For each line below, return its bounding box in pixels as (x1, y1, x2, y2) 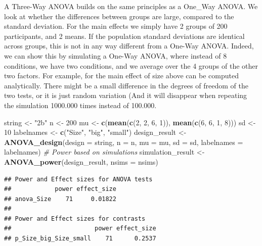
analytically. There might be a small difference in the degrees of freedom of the (4, 80, 248, 90)
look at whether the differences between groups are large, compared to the (4, 11, 234, 21)
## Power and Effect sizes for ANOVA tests (4, 175, 153, 183)
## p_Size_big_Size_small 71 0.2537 (4, 235, 156, 242)
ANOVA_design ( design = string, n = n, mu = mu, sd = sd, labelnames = (4, 136, 243, 147)
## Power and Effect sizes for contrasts (4, 215, 146, 222)
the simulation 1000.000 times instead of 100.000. (4, 100, 157, 110)
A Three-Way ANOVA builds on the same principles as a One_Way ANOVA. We (4, 1, 258, 11)
